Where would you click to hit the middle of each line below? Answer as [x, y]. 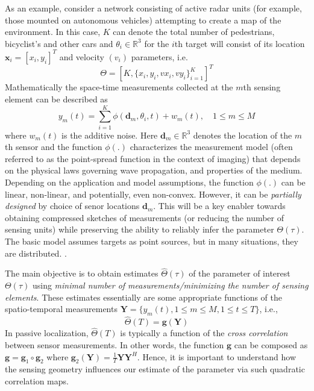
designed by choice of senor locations [72, 206]
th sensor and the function [54, 147]
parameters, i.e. [159, 56]
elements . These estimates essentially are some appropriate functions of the [143, 297]
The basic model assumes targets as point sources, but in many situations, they [152, 241]
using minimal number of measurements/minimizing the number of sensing [170, 285]
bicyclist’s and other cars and [59, 43]
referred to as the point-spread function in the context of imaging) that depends [153, 158]
